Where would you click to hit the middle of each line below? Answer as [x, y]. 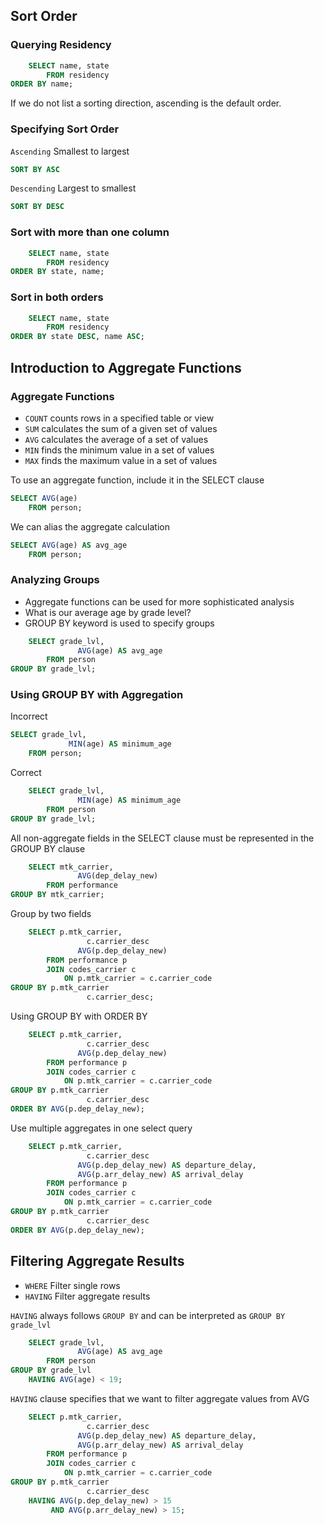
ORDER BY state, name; [57, 272]
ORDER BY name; [42, 84]
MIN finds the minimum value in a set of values [119, 450]
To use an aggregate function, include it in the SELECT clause [137, 480]
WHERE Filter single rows [72, 1285]
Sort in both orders [57, 297]
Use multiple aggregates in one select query [101, 1128]
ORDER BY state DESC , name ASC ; [77, 337]
